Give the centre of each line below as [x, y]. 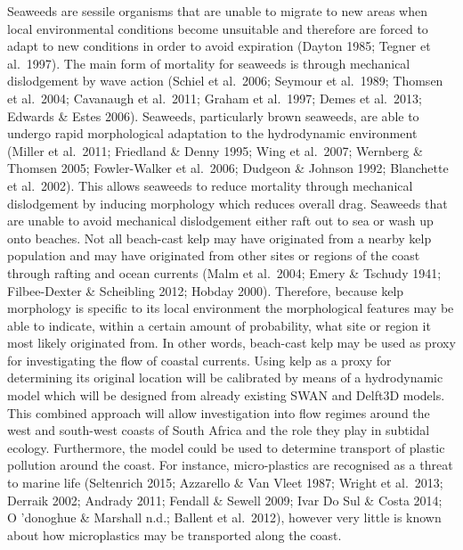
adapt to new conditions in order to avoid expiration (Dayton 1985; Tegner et [219, 46]
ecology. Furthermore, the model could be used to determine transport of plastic [226, 447]
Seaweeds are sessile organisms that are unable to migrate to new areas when [217, 11]
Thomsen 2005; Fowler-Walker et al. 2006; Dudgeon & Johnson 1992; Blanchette [228, 168]
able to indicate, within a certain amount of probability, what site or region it [219, 325]
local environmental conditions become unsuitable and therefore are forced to [218, 28]
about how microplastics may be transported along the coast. [175, 534]
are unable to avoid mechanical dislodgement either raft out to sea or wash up [220, 221]
